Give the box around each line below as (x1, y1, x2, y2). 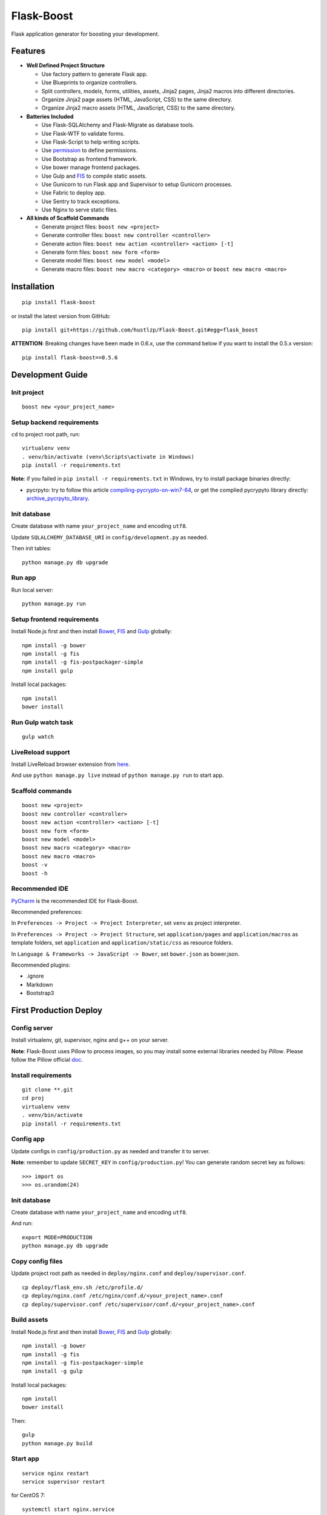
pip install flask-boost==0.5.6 (22, 354, 118, 361)
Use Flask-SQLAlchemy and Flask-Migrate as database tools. (41, 121, 194, 128)
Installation (11, 281, 54, 291)
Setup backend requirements (11, 418, 99, 427)
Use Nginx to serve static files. (41, 206, 118, 213)
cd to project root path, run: (11, 430, 81, 438)
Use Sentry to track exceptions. (41, 198, 121, 205)
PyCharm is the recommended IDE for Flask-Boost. (11, 897, 139, 904)
